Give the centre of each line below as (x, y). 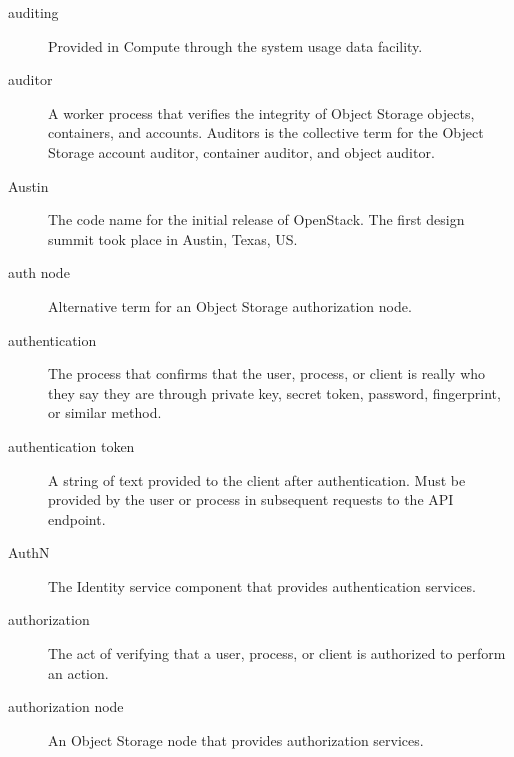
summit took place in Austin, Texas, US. (173, 238)
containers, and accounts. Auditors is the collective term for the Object (266, 132)
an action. (78, 672)
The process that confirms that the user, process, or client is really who (267, 373)
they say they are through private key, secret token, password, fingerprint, (274, 392)
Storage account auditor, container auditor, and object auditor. (241, 151)
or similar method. (105, 412)
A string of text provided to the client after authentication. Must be (257, 479)
